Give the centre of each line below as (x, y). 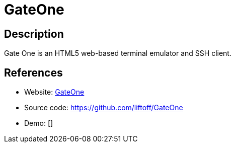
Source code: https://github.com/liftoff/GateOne (104, 108)
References (33, 72)
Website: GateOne (54, 92)
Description (34, 34)
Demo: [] (39, 123)
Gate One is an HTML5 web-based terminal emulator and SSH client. (118, 53)
